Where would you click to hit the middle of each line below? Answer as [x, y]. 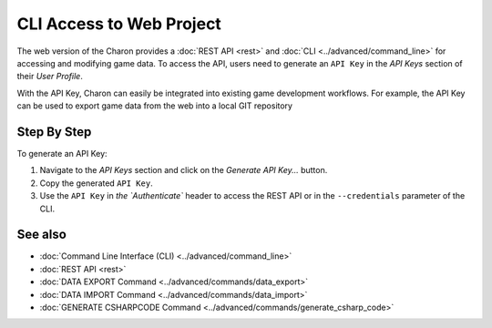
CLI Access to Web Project [119, 24]
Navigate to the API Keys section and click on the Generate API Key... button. [184, 170]
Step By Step [54, 132]
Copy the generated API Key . [97, 183]
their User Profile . [50, 77]
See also [42, 235]
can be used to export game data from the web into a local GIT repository [155, 106]
